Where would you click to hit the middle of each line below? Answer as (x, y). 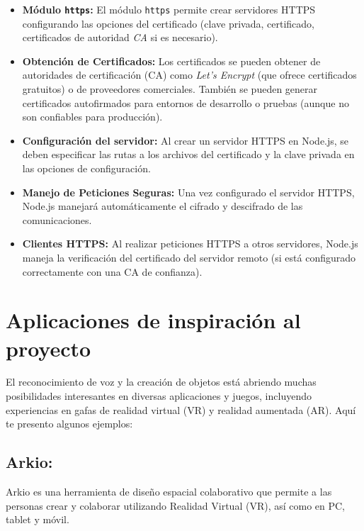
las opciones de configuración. (86, 168)
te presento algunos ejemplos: (69, 424)
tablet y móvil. (38, 519)
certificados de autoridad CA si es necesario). (120, 37)
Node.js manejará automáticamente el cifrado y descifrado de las (163, 206)
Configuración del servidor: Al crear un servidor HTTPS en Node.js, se (186, 140)
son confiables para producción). (92, 117)
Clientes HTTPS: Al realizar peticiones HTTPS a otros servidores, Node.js (190, 244)
